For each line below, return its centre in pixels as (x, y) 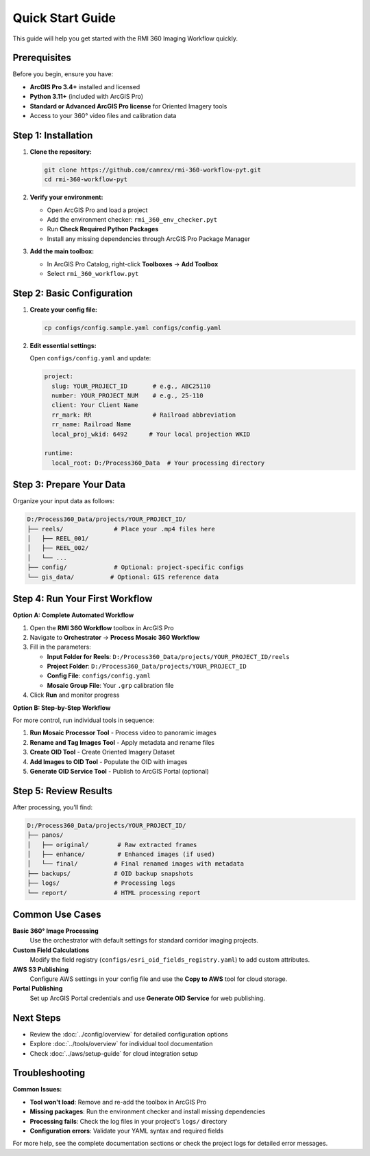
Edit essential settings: (63, 345)
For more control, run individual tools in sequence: (84, 720)
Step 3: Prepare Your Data (69, 485)
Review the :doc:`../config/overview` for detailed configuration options (129, 1034)
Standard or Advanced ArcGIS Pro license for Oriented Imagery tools (128, 106)
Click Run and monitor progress (75, 695)
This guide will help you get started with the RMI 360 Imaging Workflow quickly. (125, 38)
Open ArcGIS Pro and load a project (97, 210)
